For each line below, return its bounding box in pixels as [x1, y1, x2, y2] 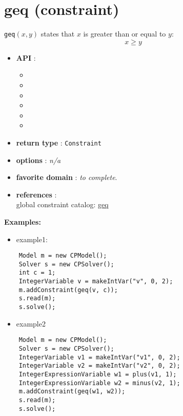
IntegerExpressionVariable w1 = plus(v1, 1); [18, 370, 177, 378]
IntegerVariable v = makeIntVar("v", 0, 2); [18, 278, 173, 285]
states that [40, 28, 75, 39]
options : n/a [16, 154, 61, 165]
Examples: [4, 216, 41, 227]
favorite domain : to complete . [16, 172, 117, 183]
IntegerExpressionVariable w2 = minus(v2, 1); [18, 379, 180, 387]
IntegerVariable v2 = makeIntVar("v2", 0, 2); [18, 362, 180, 370]
